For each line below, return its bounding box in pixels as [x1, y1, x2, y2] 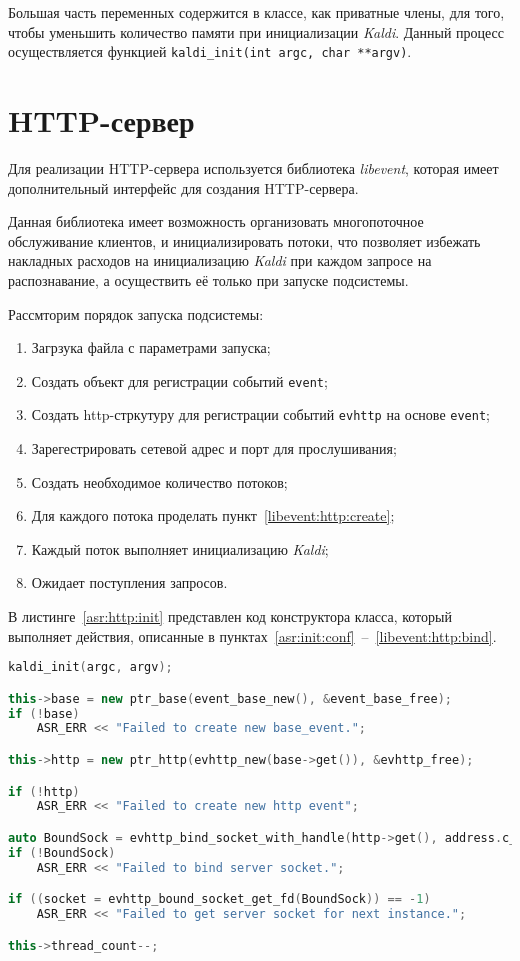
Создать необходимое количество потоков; [31, 471, 288, 492]
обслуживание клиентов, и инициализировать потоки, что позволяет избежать [8, 230, 481, 251]
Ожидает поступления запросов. [31, 572, 228, 593]
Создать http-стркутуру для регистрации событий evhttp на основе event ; [31, 404, 490, 425]
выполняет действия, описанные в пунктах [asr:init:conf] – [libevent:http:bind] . [8, 625, 497, 646]
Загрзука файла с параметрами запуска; [31, 337, 271, 358]
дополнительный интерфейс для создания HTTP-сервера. [8, 177, 359, 198]
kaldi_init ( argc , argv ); [8, 660, 173, 675]
